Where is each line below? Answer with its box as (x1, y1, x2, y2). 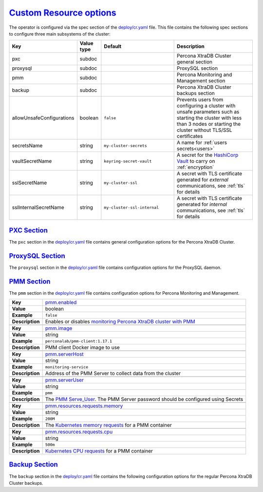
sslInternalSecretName (12, 204, 64, 211)
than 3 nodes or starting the (177, 121, 241, 128)
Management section (177, 77, 225, 84)
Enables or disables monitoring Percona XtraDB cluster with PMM (45, 318, 195, 325)
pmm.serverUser (45, 377, 84, 383)
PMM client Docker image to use (45, 344, 120, 351)
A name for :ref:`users (177, 139, 227, 146)
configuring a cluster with (177, 102, 236, 109)
